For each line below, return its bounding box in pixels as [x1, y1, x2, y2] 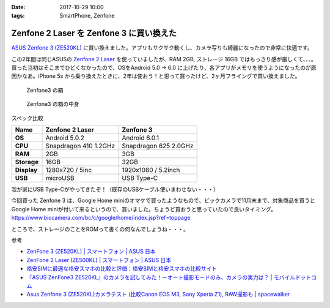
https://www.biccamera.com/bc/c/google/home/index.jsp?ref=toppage [11, 214, 191, 222]
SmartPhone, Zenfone [59, 12, 116, 20]
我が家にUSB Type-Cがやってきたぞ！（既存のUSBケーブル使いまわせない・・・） [11, 186, 219, 193]
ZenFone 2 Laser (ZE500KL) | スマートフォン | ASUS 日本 [26, 256, 172, 263]
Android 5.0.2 [45, 133, 85, 142]
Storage [15, 158, 39, 167]
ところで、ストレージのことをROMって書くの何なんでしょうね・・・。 [11, 225, 189, 233]
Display [15, 166, 38, 175]
